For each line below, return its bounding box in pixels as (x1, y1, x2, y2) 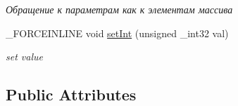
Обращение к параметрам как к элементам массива (6, 2, 233, 16)
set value (6, 49, 43, 64)
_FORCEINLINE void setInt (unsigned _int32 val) (6, 25, 229, 40)
